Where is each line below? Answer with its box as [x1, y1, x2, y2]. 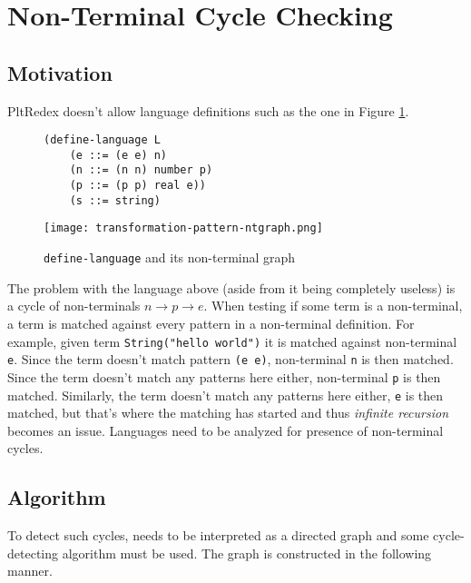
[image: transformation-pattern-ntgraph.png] [44, 222, 323, 235]
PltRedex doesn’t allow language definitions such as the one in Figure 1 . [7, 101, 409, 120]
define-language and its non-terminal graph [44, 248, 296, 267]
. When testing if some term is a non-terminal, [203, 296, 463, 315]
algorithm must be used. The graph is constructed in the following [62, 543, 432, 562]
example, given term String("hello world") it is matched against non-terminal [7, 331, 457, 351]
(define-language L [44, 133, 161, 147]
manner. [7, 561, 53, 580]
